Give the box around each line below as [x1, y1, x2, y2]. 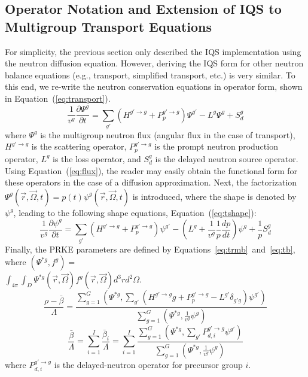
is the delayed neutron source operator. [155, 152, 298, 165]
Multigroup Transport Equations [5, 17, 212, 35]
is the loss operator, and [53, 152, 141, 165]
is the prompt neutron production [154, 140, 278, 153]
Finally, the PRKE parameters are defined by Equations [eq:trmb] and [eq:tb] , [5, 242, 295, 255]
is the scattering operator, [31, 140, 127, 153]
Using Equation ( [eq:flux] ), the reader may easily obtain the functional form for [5, 164, 298, 177]
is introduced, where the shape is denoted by [132, 190, 297, 202]
